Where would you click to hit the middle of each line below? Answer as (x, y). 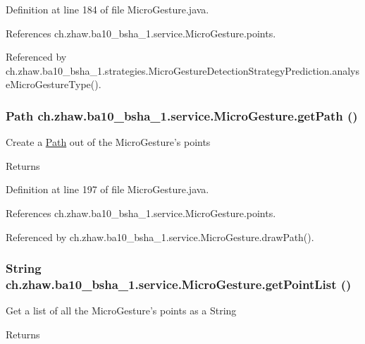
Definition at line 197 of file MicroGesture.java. (107, 189)
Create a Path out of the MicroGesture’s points (108, 142)
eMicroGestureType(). (54, 84)
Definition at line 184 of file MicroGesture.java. (107, 9)
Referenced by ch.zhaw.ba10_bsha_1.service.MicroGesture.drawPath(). (160, 236)
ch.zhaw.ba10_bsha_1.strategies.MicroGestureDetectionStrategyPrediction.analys (182, 70)
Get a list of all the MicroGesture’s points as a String (121, 311)
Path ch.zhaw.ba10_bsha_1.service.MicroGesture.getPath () (182, 115)
